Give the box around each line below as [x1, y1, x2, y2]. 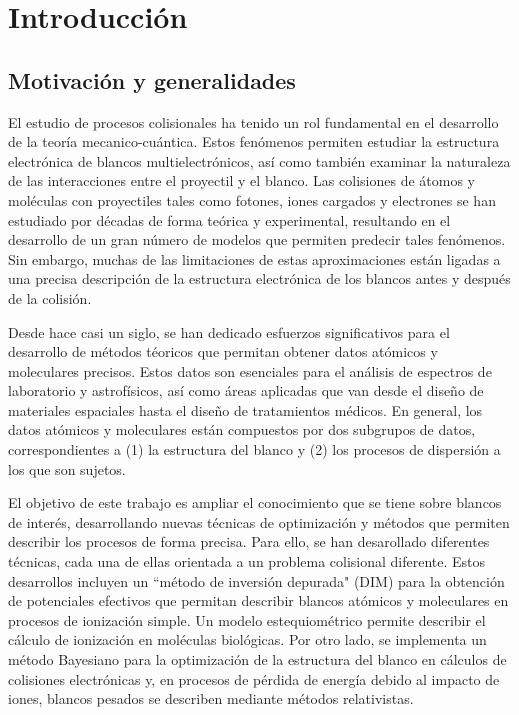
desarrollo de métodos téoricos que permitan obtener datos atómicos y [8, 341, 438, 362]
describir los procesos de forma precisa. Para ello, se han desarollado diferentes [8, 531, 490, 552]
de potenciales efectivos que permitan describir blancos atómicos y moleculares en [8, 590, 509, 611]
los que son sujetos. [8, 458, 126, 479]
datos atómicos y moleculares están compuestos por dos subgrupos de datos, [8, 419, 476, 440]
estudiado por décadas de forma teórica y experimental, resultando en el [8, 209, 451, 230]
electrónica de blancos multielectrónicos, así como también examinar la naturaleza [8, 150, 511, 171]
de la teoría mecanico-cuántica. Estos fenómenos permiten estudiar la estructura [8, 131, 500, 152]
